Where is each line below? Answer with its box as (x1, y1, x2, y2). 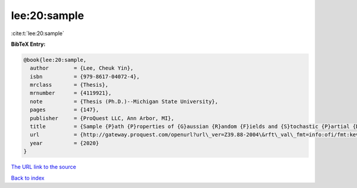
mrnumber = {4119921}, (30, 90, 112, 96)
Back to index (11, 174, 45, 181)
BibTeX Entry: (11, 40, 46, 48)
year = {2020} (30, 140, 99, 146)
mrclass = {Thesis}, (30, 82, 109, 89)
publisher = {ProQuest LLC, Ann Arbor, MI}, (30, 115, 175, 121)
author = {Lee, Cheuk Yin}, (30, 65, 134, 71)
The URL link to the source (11, 164, 77, 171)
